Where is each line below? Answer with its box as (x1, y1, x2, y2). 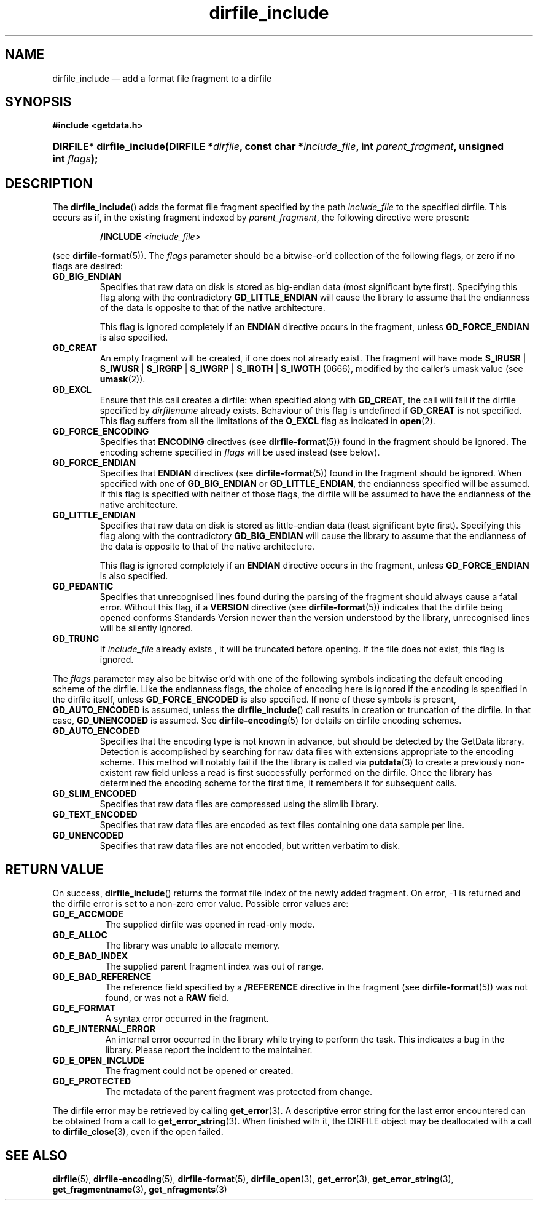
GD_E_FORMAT (52, 1003, 116, 1014)
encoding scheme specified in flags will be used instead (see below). (99, 447, 380, 458)
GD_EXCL (52, 384, 92, 395)
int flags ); (52, 152, 98, 165)
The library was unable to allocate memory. (105, 940, 280, 951)
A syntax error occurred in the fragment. (105, 1013, 269, 1024)
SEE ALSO (5, 1147, 68, 1163)
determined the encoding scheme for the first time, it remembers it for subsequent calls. (99, 778, 457, 789)
